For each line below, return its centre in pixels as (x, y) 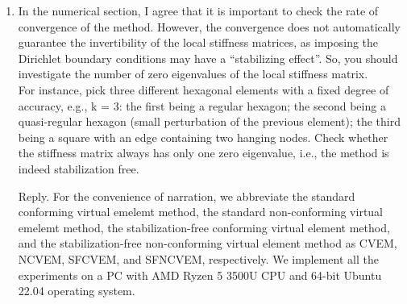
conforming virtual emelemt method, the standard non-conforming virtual (201, 212)
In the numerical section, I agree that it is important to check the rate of (198, 10)
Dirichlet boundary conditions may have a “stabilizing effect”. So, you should (208, 58)
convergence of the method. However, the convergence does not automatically (209, 26)
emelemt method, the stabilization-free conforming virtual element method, (204, 227)
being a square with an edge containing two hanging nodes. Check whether (203, 137)
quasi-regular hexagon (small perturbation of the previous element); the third (209, 121)
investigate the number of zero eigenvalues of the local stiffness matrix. (193, 74)
